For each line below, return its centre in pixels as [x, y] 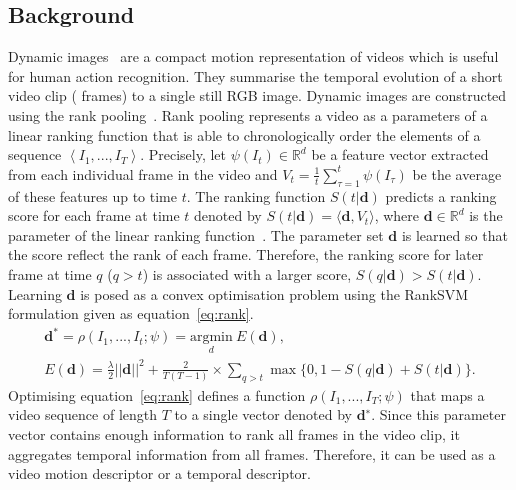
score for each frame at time [94, 215]
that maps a [447, 394]
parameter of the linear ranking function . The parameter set [196, 234]
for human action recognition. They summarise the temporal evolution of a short [255, 75]
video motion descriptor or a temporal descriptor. [159, 473]
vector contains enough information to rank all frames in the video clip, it [234, 433]
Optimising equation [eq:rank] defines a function [157, 394]
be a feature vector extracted [400, 154]
